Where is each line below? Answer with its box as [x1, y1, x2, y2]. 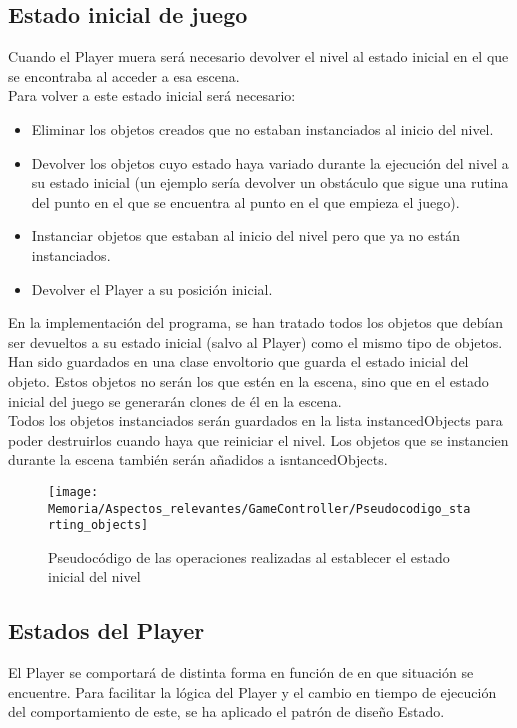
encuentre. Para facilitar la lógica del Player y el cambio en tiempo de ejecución [8, 681, 497, 702]
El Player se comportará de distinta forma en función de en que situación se [8, 662, 474, 683]
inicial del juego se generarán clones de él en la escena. [8, 390, 342, 411]
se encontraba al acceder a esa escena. [8, 65, 240, 86]
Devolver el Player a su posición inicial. [31, 278, 273, 299]
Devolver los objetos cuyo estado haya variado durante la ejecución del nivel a [31, 152, 509, 173]
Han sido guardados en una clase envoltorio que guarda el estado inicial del [8, 351, 469, 372]
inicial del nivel [48, 566, 141, 587]
